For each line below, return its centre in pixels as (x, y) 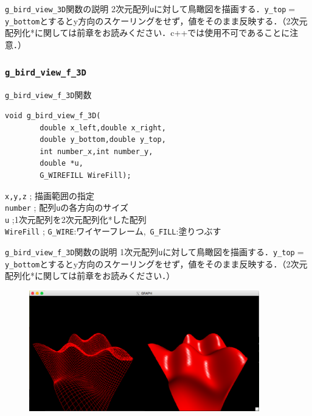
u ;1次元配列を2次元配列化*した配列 (76, 219)
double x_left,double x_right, (103, 128)
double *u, (61, 164)
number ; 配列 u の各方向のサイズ (67, 207)
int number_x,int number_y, (96, 151)
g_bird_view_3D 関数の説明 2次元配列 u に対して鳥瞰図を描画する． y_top (146, 9)
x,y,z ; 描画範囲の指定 (50, 195)
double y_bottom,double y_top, (103, 140)
